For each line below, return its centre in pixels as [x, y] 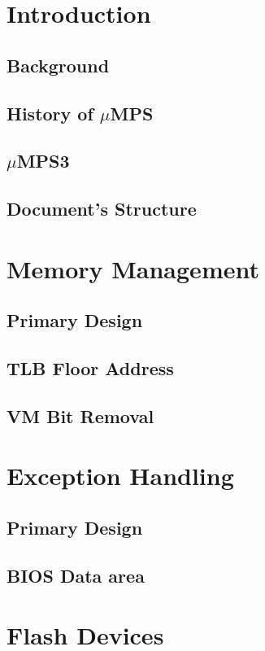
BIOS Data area [76, 575]
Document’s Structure [102, 209]
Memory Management [133, 268]
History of [50, 113]
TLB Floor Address [90, 368]
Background [58, 65]
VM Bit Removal [80, 415]
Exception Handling [120, 476]
